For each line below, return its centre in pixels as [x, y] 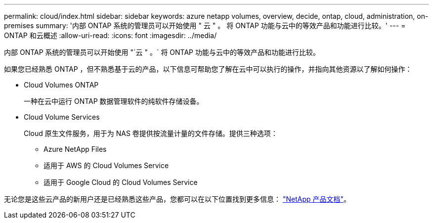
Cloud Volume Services [62, 117]
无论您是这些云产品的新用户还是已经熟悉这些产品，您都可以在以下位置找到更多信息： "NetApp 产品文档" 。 [177, 199]
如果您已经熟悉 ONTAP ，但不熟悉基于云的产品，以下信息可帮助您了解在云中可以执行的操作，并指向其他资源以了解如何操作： [208, 69]
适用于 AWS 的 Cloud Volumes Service [106, 165]
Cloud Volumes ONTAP [61, 85]
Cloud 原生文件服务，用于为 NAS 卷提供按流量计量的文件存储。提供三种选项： [151, 133]
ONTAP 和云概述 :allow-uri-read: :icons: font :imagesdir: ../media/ [110, 35]
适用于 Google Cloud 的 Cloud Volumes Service [121, 182]
